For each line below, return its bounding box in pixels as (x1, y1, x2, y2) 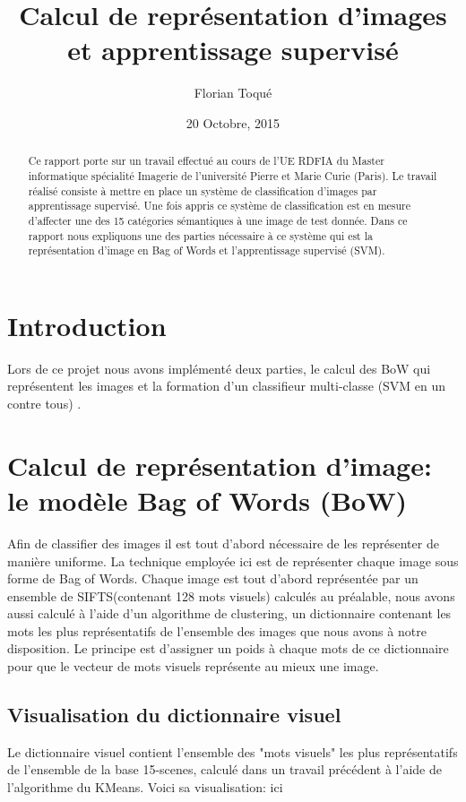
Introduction (7, 306, 167, 343)
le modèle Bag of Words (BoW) (7, 481, 407, 518)
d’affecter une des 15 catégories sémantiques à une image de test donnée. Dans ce (28, 212, 408, 228)
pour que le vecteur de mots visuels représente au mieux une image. (7, 657, 379, 676)
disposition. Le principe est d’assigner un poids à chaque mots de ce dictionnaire (7, 639, 449, 658)
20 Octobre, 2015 (186, 113, 280, 132)
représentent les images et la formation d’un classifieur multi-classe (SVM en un (7, 376, 446, 395)
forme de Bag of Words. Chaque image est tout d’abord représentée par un (7, 569, 419, 588)
